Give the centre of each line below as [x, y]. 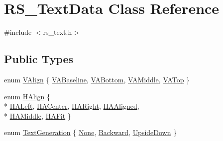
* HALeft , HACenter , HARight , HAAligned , [72, 106]
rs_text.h [57, 32]
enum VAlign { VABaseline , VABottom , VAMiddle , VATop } [97, 79]
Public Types [39, 59]
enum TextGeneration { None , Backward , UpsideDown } [91, 132]
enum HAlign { [27, 96]
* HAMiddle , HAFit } [38, 115]
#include [18, 32]
